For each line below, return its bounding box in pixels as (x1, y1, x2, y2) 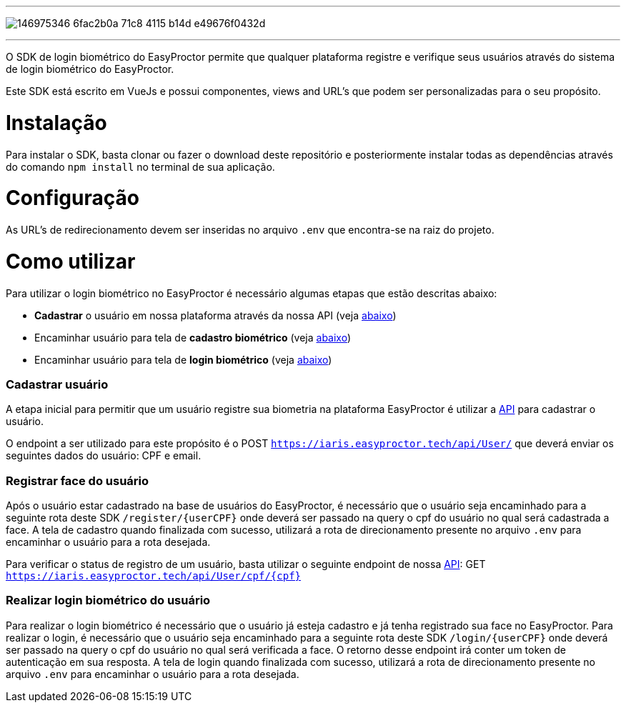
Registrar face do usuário (6, 473, 149, 488)
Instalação (6, 110, 107, 135)
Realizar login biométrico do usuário (6, 593, 211, 608)
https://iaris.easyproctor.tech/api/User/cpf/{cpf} (6, 570, 302, 582)
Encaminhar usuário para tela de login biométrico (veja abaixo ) (34, 353, 332, 366)
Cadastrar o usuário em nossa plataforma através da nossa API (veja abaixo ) (34, 309, 397, 321)
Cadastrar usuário (6, 377, 109, 392)
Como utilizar (6, 249, 136, 274)
